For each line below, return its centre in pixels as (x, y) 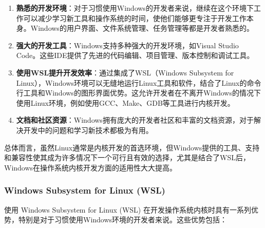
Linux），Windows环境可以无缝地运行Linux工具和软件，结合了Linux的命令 (139, 82)
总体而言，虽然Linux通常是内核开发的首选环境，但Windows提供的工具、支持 (132, 147)
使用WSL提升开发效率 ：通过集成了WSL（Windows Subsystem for (125, 72)
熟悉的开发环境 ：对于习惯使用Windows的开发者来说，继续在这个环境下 (135, 8)
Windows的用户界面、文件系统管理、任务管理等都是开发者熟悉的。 (142, 28)
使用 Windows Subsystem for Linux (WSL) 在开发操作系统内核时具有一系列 (128, 209)
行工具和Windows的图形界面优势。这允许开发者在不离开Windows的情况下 (138, 93)
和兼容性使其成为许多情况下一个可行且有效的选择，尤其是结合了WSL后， (127, 157)
